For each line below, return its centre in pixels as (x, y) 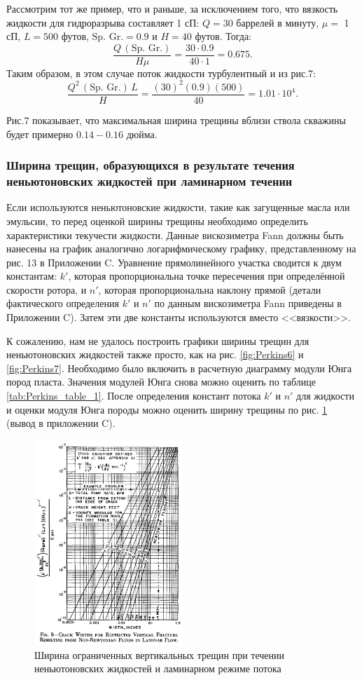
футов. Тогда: (223, 36)
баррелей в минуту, (278, 22)
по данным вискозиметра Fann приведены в (248, 303)
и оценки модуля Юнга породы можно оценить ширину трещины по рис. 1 (167, 409)
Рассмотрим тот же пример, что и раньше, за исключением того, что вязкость (172, 8)
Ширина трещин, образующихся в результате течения (151, 165)
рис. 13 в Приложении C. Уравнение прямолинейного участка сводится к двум (174, 262)
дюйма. (142, 134)
